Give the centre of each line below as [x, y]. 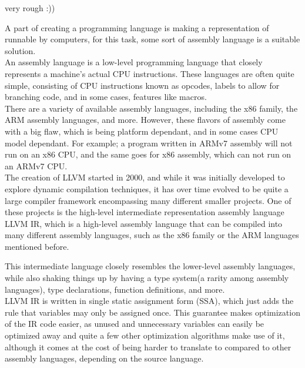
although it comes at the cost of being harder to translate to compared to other [148, 347]
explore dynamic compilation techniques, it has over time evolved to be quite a [147, 188]
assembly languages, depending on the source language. [104, 358]
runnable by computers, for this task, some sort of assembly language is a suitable [152, 39]
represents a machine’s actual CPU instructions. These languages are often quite [150, 73]
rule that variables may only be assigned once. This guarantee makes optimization [152, 312]
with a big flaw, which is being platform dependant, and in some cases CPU [142, 131]
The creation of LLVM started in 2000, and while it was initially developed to [145, 177]
